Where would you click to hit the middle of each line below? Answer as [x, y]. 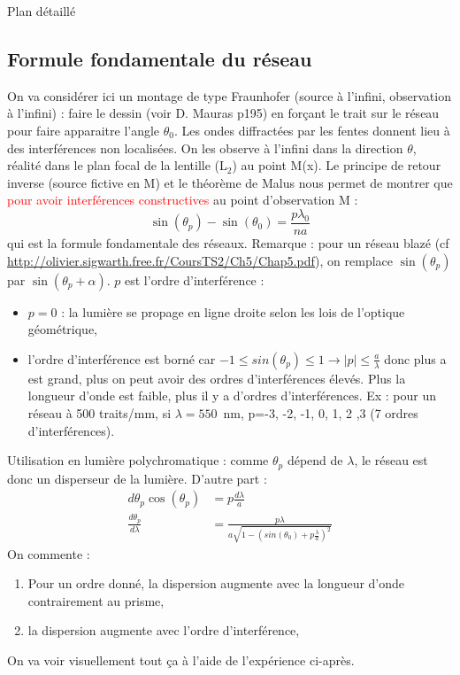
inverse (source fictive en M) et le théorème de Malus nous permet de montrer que [230, 182]
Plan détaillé [42, 11]
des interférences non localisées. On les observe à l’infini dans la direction [205, 147]
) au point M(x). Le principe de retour [337, 165]
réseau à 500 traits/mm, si [100, 412]
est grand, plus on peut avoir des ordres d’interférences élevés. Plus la [217, 378]
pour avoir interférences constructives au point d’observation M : [183, 200]
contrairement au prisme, [96, 600]
